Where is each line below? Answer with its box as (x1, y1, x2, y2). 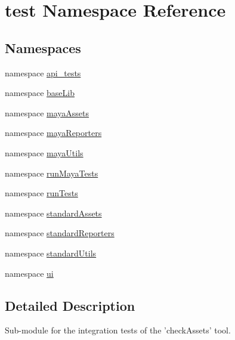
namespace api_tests (5, 66, 81, 79)
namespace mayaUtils (5, 146, 84, 159)
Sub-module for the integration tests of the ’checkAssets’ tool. (5, 324, 231, 336)
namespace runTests (5, 187, 78, 199)
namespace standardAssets (5, 206, 102, 219)
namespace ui (5, 267, 54, 279)
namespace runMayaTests (5, 166, 98, 179)
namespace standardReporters (5, 227, 115, 239)
